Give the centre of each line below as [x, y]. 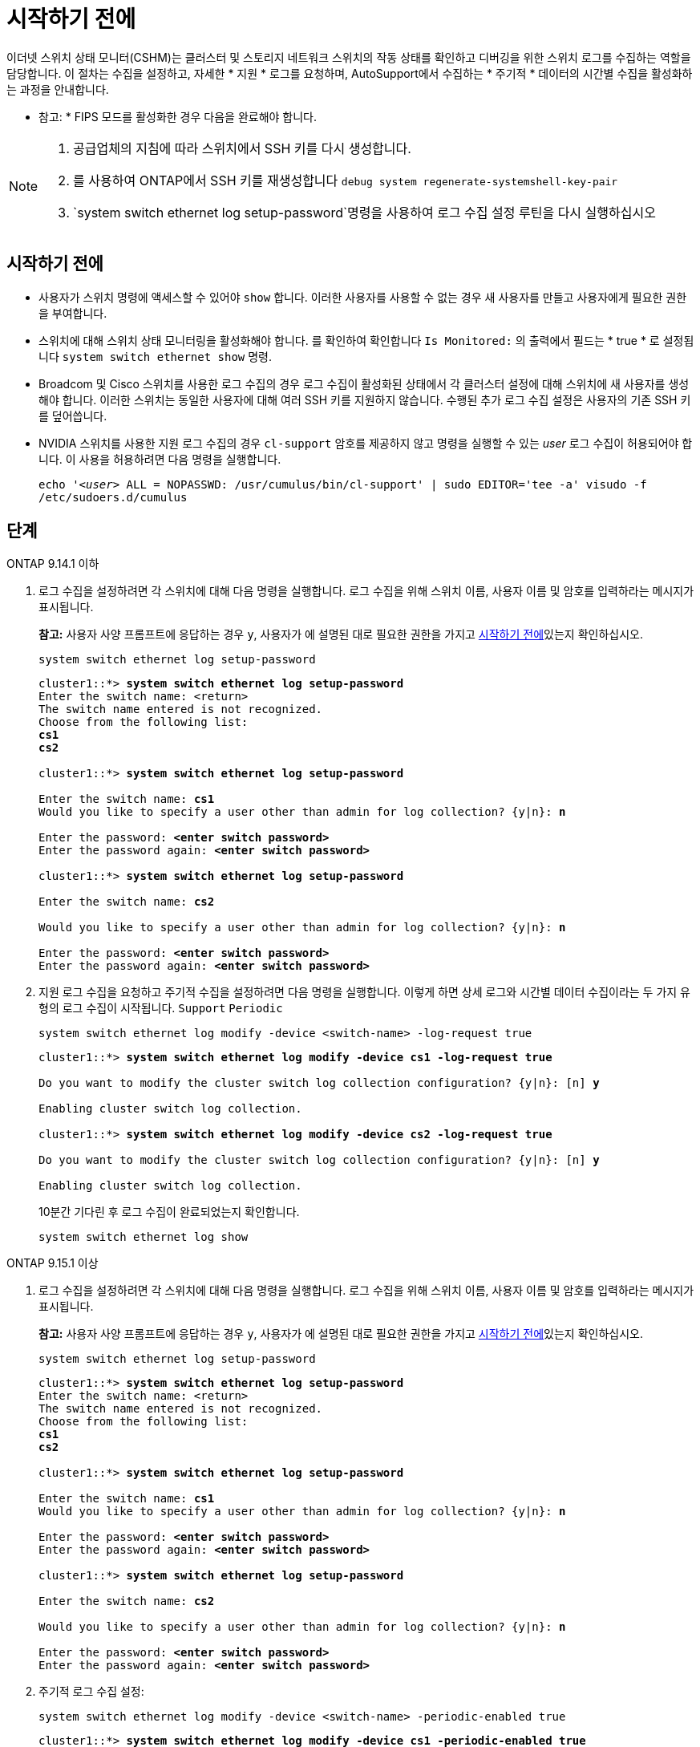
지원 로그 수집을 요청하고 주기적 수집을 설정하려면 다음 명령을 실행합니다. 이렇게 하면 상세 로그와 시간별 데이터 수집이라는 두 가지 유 [365, 992]
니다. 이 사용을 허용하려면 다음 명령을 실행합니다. [160, 459]
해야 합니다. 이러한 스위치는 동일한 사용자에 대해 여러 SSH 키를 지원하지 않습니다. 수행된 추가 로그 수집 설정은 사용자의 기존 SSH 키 [365, 399]
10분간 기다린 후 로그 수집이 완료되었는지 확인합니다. [169, 1212]
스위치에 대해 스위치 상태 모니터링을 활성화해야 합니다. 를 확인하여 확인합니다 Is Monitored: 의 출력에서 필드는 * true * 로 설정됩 [366, 340]
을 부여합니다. [73, 313]
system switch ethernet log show [144, 1237]
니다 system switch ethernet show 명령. [156, 356]
